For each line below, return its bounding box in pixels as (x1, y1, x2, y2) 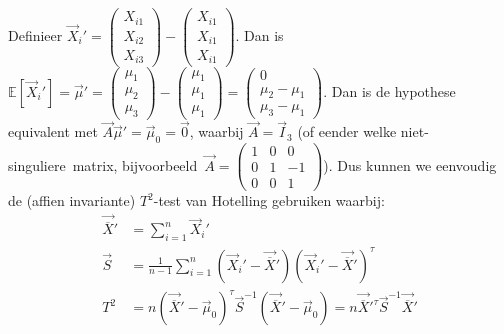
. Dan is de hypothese (323, 80, 456, 101)
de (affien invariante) (8, 190, 136, 211)
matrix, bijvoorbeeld (72, 154, 198, 175)
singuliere (8, 154, 66, 175)
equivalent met (8, 121, 98, 142)
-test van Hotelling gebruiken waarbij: (153, 190, 385, 211)
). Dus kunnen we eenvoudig (323, 154, 497, 175)
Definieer (8, 24, 63, 45)
